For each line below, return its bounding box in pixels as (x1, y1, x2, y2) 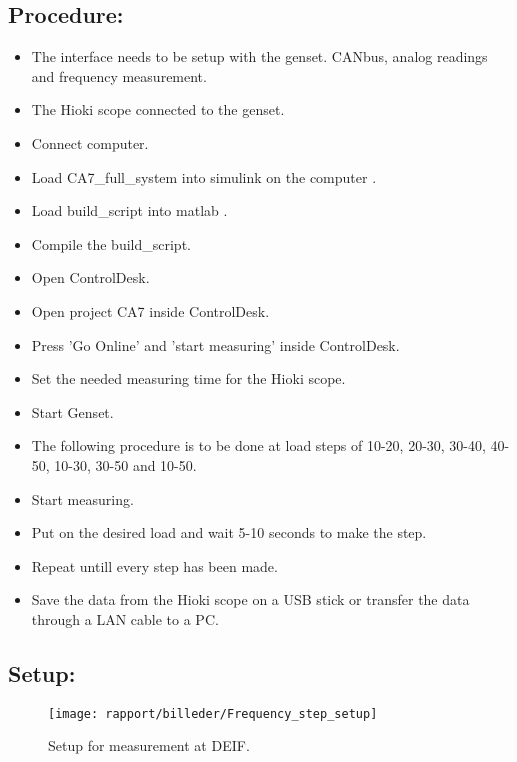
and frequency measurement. (31, 65, 207, 86)
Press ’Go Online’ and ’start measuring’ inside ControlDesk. (31, 334, 400, 355)
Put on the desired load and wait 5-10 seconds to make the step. (31, 522, 427, 543)
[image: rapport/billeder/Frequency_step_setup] (48, 706, 378, 721)
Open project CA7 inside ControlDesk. (31, 300, 270, 321)
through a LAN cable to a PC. (31, 608, 219, 629)
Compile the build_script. (31, 233, 191, 254)
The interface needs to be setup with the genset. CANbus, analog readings (31, 46, 488, 67)
